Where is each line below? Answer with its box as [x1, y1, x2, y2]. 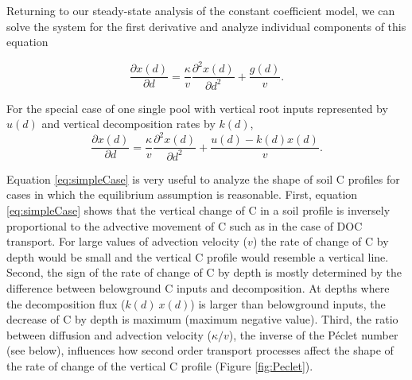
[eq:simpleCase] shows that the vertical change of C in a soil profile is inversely [6, 201, 391, 218]
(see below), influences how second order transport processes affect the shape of [6, 342, 394, 359]
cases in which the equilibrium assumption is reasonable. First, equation [6, 186, 358, 203]
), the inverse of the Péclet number [228, 326, 398, 343]
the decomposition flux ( [6, 295, 126, 312]
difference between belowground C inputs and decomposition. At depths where [6, 279, 390, 296]
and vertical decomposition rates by [41, 115, 216, 132]
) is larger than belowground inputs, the [190, 295, 386, 312]
